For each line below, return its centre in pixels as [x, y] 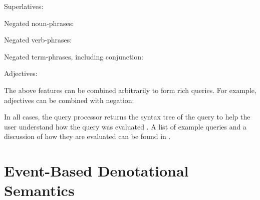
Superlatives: [24, 6]
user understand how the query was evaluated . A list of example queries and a [125, 126]
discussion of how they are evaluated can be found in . [87, 136]
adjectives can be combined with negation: [69, 100]
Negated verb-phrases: [38, 40]
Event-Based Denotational [96, 171]
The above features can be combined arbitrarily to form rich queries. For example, [130, 90]
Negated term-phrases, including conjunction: [74, 56]
